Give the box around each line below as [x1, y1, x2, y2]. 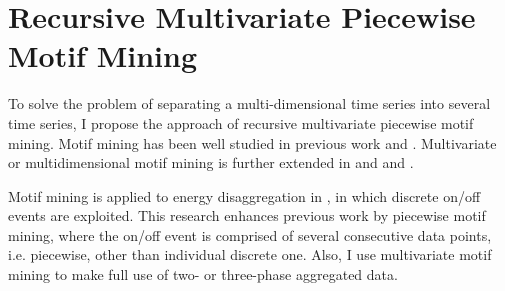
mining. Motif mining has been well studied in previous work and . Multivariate [8, 132, 497, 153]
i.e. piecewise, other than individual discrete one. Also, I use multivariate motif [8, 244, 492, 265]
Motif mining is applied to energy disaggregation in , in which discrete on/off [8, 185, 481, 206]
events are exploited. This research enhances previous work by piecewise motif [8, 205, 486, 226]
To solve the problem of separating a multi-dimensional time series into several [8, 93, 491, 114]
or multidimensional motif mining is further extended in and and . [8, 152, 414, 173]
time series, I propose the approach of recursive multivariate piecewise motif [8, 112, 474, 133]
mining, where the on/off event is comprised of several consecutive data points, [8, 224, 492, 245]
